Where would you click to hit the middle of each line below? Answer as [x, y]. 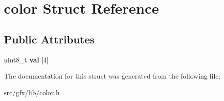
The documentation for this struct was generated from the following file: [112, 76]
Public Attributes [49, 39]
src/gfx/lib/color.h [32, 92]
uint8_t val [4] [26, 59]
